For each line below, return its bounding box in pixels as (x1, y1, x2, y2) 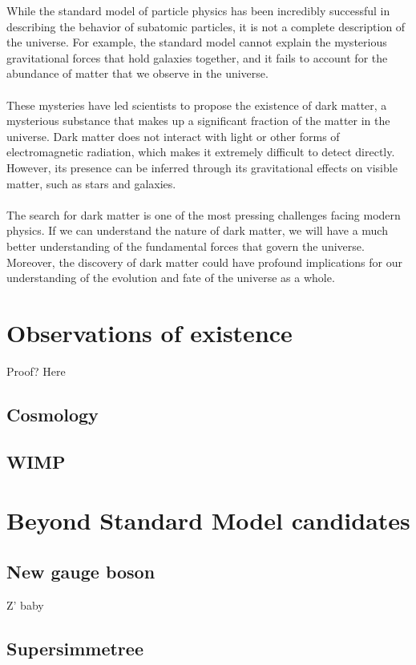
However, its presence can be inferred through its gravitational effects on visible (6, 159, 398, 175)
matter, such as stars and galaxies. (6, 175, 176, 191)
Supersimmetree (6, 635, 143, 660)
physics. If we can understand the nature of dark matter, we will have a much (6, 222, 388, 239)
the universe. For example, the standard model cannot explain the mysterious (6, 34, 387, 50)
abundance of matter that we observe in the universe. (6, 65, 269, 82)
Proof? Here (6, 362, 66, 379)
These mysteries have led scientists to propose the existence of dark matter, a (6, 96, 387, 113)
